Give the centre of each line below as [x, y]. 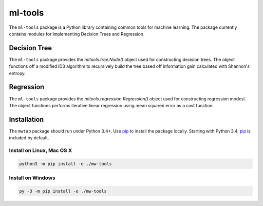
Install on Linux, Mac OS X [41, 150]
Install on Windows [32, 178]
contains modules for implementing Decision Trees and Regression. [77, 34]
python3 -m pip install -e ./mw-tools [66, 164]
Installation [26, 119]
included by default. [29, 138]
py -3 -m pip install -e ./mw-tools [63, 191]
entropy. [18, 73]
